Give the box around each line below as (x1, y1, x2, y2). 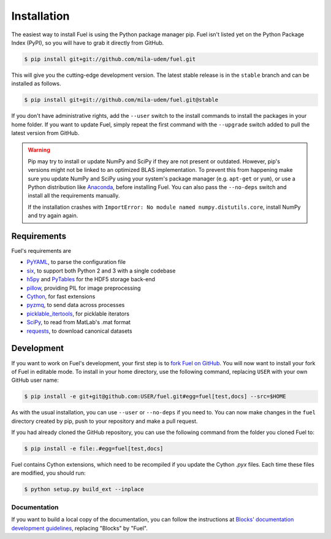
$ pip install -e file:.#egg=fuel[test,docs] (24, 445, 164, 452)
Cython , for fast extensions (26, 293, 96, 300)
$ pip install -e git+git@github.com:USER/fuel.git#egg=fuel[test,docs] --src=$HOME (24, 393, 286, 400)
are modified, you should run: (11, 470, 86, 477)
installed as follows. (11, 80, 61, 87)
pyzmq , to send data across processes (26, 301, 125, 309)
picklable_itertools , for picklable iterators (26, 310, 130, 317)
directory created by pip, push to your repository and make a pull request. (11, 417, 198, 425)
